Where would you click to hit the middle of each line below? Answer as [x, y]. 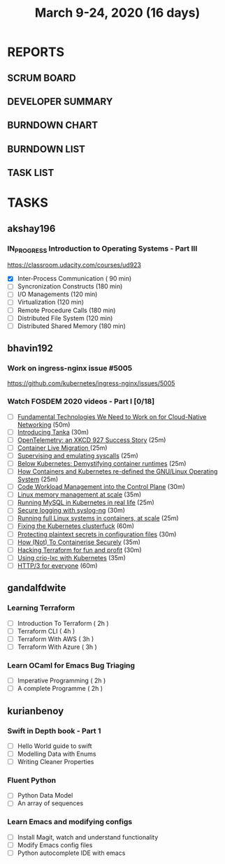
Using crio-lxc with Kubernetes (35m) [71, 557]
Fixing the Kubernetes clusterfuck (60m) [76, 526]
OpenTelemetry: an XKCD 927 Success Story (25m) [92, 440]
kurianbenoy [36, 711]
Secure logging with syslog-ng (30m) [71, 511]
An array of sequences [50, 803]
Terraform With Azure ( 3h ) [57, 647]
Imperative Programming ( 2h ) [61, 681]
